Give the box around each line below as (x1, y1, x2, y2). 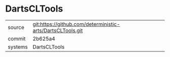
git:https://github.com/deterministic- (32, 21, 120, 28)
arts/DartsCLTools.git (32, 27, 83, 34)
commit (8, 35, 26, 42)
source (8, 24, 24, 31)
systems (8, 43, 28, 50)
